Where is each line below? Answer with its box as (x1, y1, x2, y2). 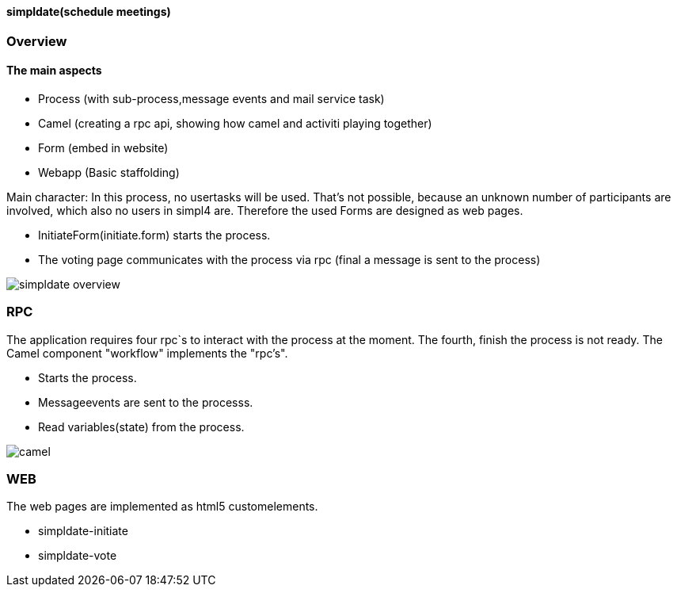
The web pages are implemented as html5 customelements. (6, 499, 318, 514)
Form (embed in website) (38, 140, 169, 155)
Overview (6, 33, 67, 49)
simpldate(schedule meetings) (6, 5, 171, 18)
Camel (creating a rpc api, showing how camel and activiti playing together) (38, 116, 432, 130)
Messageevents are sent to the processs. (38, 395, 253, 409)
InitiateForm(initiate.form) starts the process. (38, 228, 271, 242)
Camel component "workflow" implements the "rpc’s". (6, 346, 288, 360)
